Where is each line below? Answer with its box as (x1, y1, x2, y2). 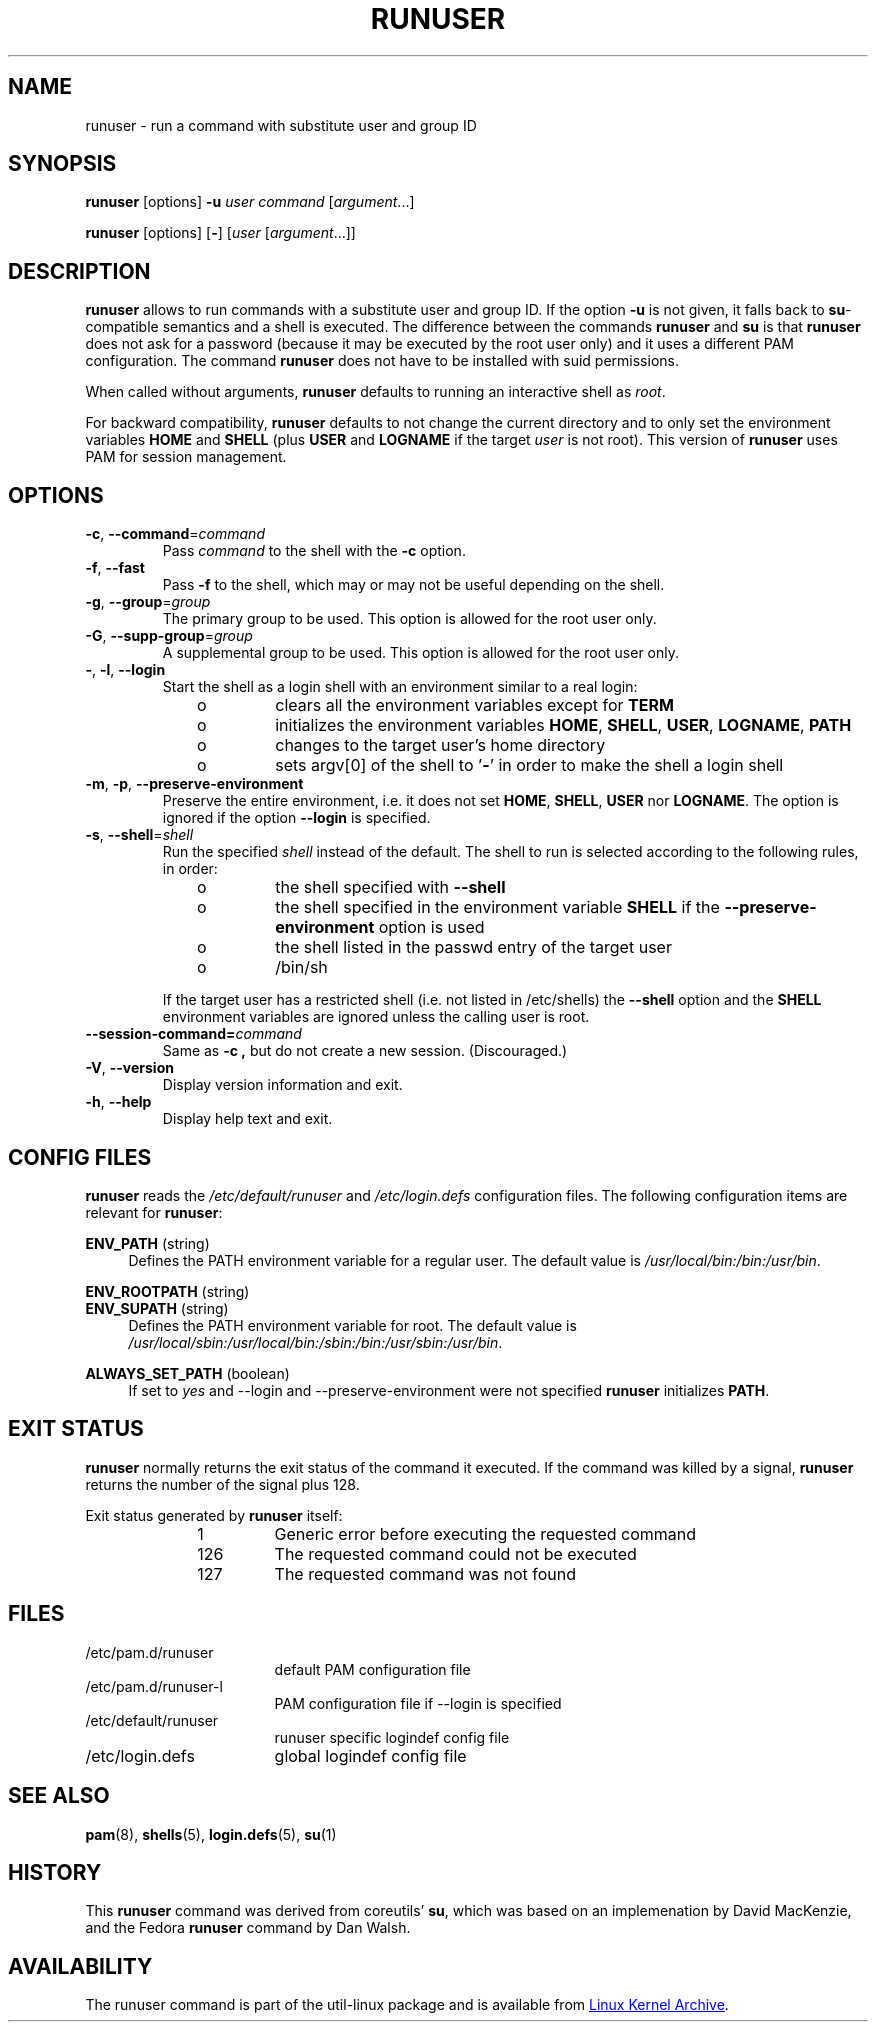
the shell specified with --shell (275, 877, 506, 898)
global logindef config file (274, 1745, 467, 1766)
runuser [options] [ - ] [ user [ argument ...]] (85, 224, 356, 242)
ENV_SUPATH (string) (85, 1299, 229, 1317)
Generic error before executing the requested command (274, 1523, 697, 1544)
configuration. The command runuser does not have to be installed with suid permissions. (85, 352, 679, 370)
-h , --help (85, 1093, 152, 1111)
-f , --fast (85, 559, 145, 577)
